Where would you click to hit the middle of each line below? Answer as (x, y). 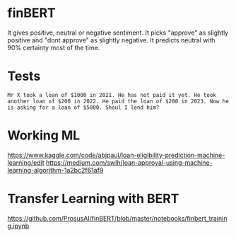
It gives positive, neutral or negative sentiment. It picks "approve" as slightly (118, 33)
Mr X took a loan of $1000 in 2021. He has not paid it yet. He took (112, 95)
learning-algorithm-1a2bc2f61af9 (55, 170)
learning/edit (26, 162)
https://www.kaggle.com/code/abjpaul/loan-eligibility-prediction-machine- (116, 155)
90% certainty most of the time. (54, 47)
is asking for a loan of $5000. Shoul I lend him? (83, 108)
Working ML (44, 135)
